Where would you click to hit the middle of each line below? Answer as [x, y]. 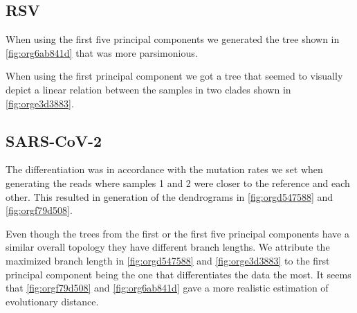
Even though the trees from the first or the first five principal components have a [177, 233]
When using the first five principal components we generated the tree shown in [173, 39]
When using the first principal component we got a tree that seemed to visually [174, 76]
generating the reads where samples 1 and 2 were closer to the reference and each [178, 182]
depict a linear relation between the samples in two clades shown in [148, 89]
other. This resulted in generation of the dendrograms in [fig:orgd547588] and [170, 196]
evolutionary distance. [52, 301]
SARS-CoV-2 [54, 140]
